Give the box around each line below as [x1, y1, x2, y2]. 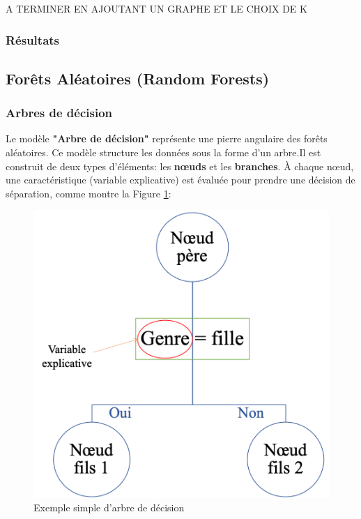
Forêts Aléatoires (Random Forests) [6, 67, 270, 89]
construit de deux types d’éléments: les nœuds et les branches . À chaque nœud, [6, 158, 354, 173]
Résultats [6, 31, 60, 48]
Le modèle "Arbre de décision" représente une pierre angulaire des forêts [6, 131, 328, 146]
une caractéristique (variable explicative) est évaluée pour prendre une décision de [6, 172, 355, 187]
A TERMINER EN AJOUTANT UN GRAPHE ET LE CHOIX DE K [6, 1, 307, 15]
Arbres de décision [6, 104, 112, 121]
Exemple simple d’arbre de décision [33, 500, 185, 515]
